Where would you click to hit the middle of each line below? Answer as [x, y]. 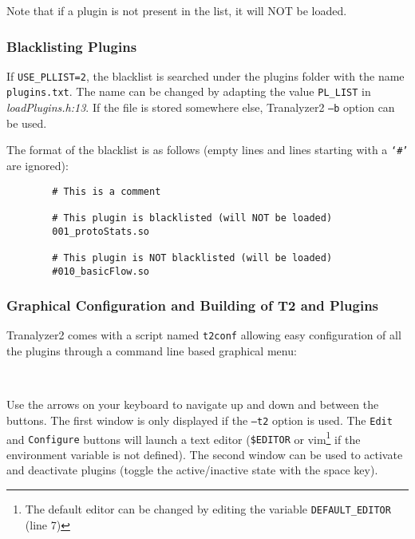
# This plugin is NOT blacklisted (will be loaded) [192, 258]
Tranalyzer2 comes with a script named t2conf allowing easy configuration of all [204, 335]
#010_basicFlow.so [101, 271]
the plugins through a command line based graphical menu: [152, 351]
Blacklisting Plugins [72, 46]
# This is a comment [107, 191]
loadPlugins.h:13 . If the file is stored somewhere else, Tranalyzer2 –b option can [201, 107]
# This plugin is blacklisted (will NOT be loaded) [192, 218]
